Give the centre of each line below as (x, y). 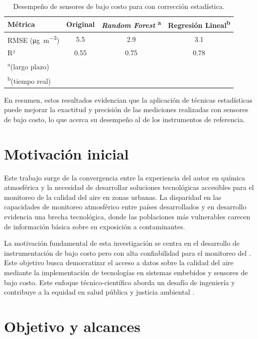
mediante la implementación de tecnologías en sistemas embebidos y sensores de (126, 272)
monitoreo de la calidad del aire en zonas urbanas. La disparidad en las (113, 197)
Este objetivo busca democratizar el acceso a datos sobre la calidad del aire (119, 262)
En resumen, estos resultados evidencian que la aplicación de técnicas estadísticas (128, 99)
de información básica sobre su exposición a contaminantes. (95, 226)
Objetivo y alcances (72, 326)
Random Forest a (131, 24)
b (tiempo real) (29, 80)
